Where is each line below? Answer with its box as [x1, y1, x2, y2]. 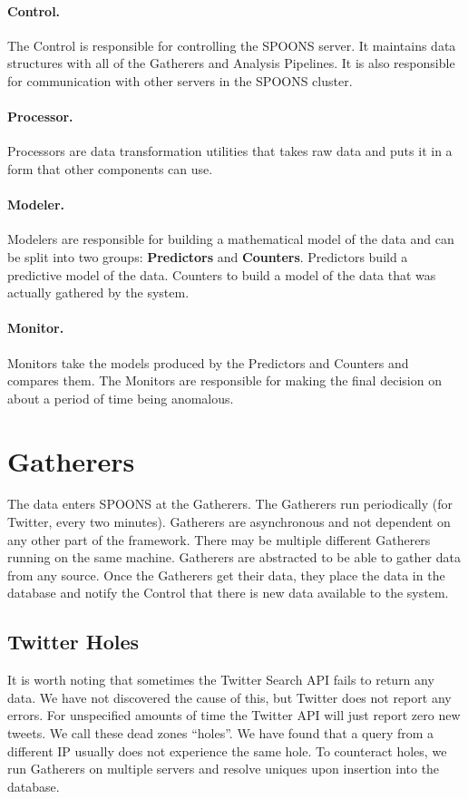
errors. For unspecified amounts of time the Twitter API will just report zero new [7, 706, 461, 725]
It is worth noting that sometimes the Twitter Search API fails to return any [7, 670, 434, 689]
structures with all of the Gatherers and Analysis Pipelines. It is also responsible [7, 54, 455, 73]
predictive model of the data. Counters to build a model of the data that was [7, 265, 436, 284]
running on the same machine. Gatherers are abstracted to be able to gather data [7, 548, 461, 567]
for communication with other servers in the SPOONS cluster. [7, 71, 353, 90]
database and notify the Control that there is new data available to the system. [7, 583, 449, 602]
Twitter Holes [7, 628, 140, 656]
